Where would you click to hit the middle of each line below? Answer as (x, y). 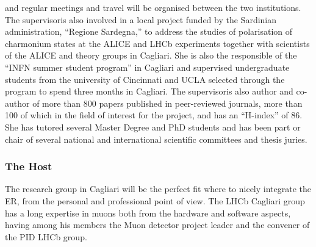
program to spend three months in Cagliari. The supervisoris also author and (149, 91)
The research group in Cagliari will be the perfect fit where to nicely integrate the (158, 189)
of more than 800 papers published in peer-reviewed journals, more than (167, 103)
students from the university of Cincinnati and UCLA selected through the (145, 79)
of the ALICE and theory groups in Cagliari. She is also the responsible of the (151, 55)
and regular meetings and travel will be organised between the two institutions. (153, 7)
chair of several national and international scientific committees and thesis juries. (156, 139)
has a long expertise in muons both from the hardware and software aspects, (148, 213)
